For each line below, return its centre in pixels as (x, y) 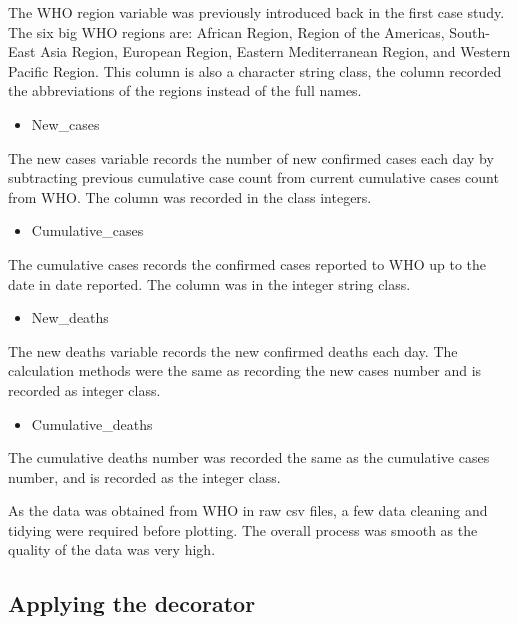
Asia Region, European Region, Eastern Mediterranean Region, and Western (275, 51)
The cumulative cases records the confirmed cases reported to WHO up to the (247, 263)
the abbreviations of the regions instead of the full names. (185, 90)
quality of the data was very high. (112, 549)
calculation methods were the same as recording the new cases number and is (245, 370)
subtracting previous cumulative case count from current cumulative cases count (253, 177)
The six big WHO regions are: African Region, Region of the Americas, (226, 31)
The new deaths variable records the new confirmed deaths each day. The (233, 350)
